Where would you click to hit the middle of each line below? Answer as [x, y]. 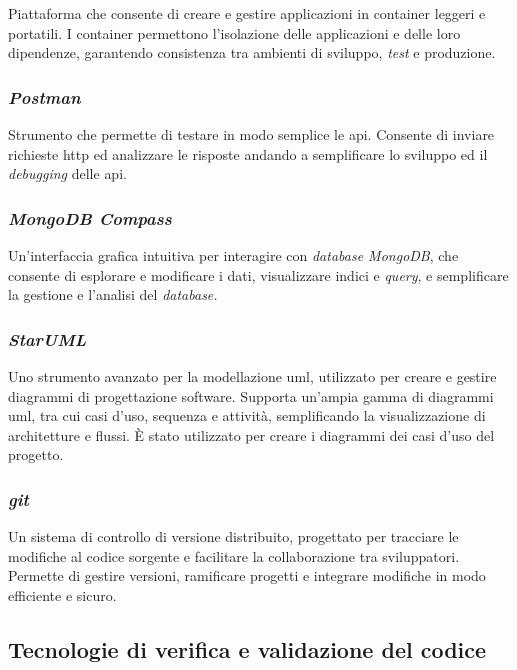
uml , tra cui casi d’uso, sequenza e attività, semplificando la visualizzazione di [247, 415]
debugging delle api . [67, 173]
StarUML [47, 338]
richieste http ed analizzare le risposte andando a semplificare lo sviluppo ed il [248, 153]
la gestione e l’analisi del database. [113, 294]
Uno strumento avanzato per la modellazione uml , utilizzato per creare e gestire [252, 376]
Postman [44, 96]
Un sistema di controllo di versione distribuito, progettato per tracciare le [233, 536]
